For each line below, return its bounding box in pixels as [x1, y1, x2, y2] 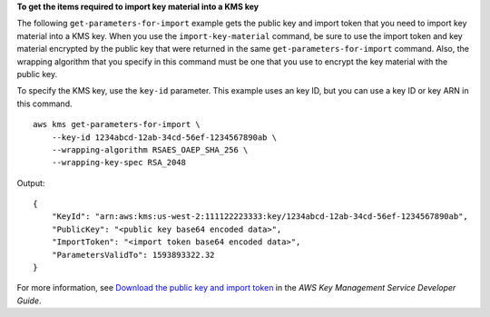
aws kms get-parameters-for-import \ [33, 119, 201, 130]
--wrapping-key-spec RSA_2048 [51, 157, 186, 168]
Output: [16, 177, 45, 188]
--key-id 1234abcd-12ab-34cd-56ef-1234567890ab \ [51, 132, 277, 143]
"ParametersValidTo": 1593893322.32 [51, 250, 215, 260]
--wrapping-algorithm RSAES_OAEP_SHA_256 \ [51, 144, 249, 154]
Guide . [16, 295, 42, 306]
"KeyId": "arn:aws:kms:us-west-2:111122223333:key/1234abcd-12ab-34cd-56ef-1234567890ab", [51, 212, 469, 222]
